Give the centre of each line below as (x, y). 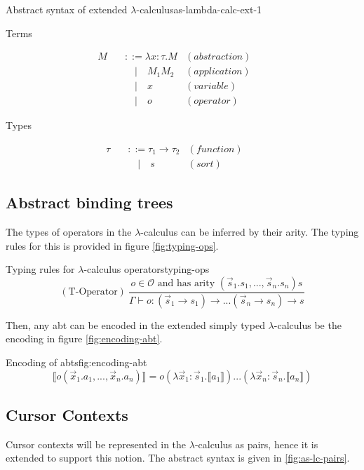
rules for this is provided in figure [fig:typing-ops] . (112, 245)
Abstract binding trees (89, 202)
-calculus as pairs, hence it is (256, 444)
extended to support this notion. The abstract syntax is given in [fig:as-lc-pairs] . (178, 458)
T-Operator (93, 292)
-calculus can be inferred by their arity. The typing (250, 232)
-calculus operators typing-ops (147, 269)
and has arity (186, 283)
